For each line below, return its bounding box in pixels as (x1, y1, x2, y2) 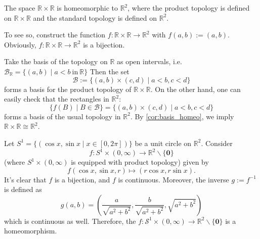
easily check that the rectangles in (4, 93, 109, 104)
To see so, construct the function (4, 29, 106, 40)
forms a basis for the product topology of (4, 83, 132, 94)
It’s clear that (4, 174, 47, 184)
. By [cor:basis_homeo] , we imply (130, 111, 234, 121)
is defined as (4, 184, 42, 195)
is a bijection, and (54, 174, 110, 184)
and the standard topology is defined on (33, 12, 157, 23)
